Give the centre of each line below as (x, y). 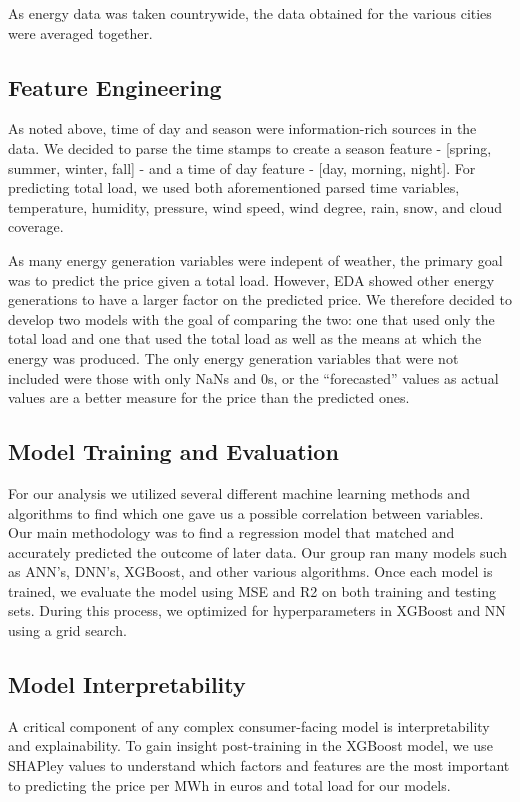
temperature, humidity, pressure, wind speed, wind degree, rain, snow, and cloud (255, 206)
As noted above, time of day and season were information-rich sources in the (242, 128)
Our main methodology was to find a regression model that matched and (231, 532)
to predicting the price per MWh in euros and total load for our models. (229, 784)
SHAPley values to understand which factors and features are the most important (259, 765)
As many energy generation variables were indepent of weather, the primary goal (255, 259)
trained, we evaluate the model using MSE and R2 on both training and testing (252, 590)
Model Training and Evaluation (173, 451)
